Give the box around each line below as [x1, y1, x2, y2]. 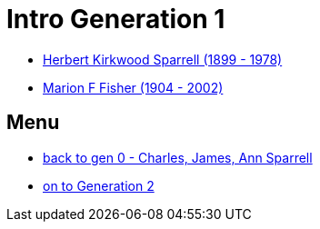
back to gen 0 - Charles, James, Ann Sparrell [43, 149, 313, 165]
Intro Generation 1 [6, 4, 225, 35]
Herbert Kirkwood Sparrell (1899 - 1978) [43, 51, 283, 67]
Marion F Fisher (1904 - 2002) [43, 79, 224, 95]
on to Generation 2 [43, 177, 155, 194]
